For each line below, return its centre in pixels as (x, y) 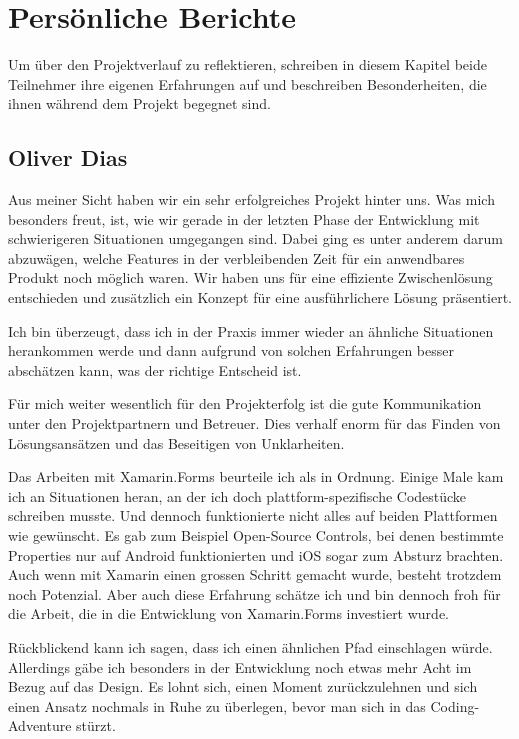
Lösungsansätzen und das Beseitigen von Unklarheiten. (176, 442)
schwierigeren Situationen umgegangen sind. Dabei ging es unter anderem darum (255, 238)
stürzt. (96, 725)
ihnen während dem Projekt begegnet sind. (139, 103)
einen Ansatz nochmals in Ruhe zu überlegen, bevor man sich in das (217, 705)
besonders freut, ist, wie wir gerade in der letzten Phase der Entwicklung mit (244, 218)
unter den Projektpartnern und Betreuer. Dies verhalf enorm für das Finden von (254, 423)
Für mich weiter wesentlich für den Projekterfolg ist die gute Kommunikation (245, 403)
